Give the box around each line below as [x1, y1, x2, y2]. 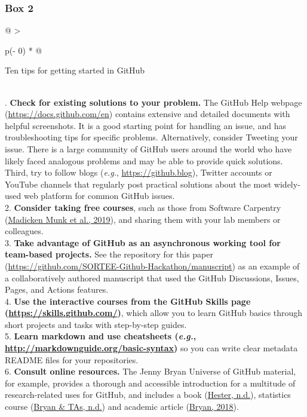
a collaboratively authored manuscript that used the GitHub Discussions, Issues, [5, 271, 299, 284]
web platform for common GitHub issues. [23, 189, 175, 202]
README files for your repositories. [5, 353, 139, 366]
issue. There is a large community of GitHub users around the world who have [5, 142, 292, 155]
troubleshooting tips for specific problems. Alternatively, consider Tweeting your [5, 131, 298, 143]
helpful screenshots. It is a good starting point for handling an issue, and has [5, 119, 286, 131]
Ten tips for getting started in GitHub [5, 64, 145, 76]
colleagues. [5, 225, 44, 237]
